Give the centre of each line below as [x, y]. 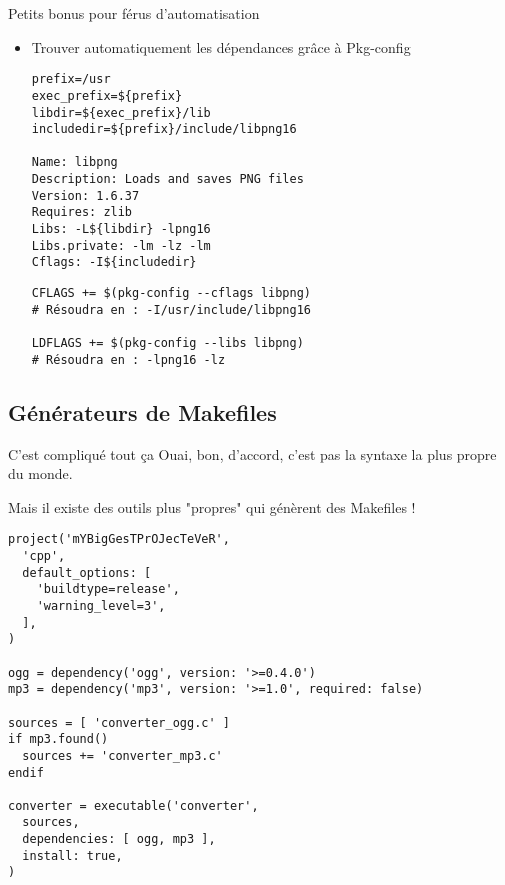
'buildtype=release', [108, 589]
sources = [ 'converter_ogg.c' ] [119, 722]
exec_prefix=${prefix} [107, 95]
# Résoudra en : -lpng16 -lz [128, 359]
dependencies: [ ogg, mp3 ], [119, 839]
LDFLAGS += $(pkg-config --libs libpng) [167, 343]
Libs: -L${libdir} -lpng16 [121, 229]
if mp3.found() [58, 739]
